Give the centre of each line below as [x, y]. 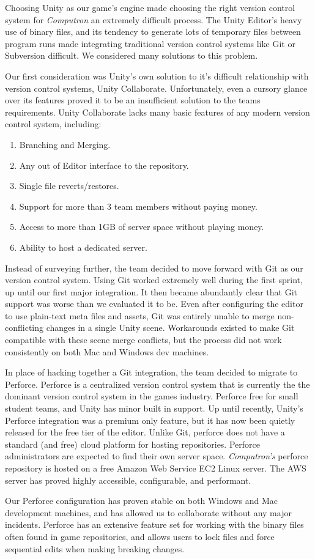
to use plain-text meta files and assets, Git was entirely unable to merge [140, 315]
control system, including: [53, 124]
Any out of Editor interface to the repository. [104, 165]
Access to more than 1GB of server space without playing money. [142, 227]
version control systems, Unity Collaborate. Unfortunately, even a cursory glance [156, 88]
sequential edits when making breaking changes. [95, 548]
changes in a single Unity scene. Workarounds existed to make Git [170, 328]
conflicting [24, 328]
